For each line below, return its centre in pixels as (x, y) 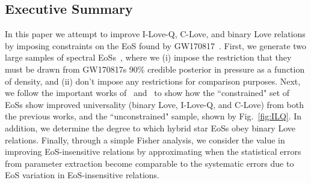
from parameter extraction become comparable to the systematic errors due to (149, 163)
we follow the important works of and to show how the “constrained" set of (147, 93)
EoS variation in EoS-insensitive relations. (82, 175)
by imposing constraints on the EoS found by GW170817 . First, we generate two (156, 45)
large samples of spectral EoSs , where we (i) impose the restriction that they (148, 57)
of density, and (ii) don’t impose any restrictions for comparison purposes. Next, (153, 81)
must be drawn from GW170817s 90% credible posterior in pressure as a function (155, 69)
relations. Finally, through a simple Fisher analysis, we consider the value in (145, 139)
